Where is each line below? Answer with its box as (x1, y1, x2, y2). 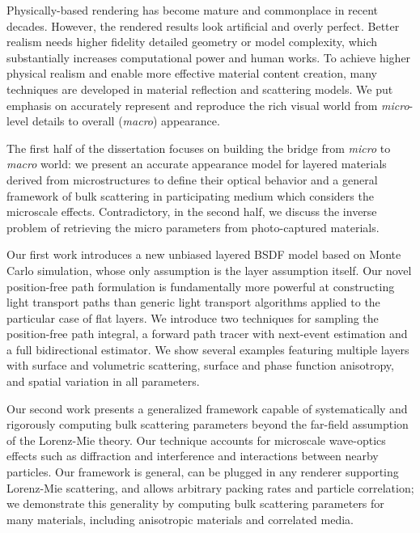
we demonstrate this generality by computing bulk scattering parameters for (6, 495, 384, 512)
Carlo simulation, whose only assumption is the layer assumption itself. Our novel (6, 261, 412, 278)
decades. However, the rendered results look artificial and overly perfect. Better (6, 17, 400, 34)
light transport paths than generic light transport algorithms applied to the (6, 294, 380, 311)
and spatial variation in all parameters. (6, 373, 200, 390)
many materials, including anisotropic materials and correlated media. (6, 510, 354, 527)
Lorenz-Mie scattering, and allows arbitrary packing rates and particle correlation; (6, 479, 414, 496)
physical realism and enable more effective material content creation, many (6, 65, 377, 82)
